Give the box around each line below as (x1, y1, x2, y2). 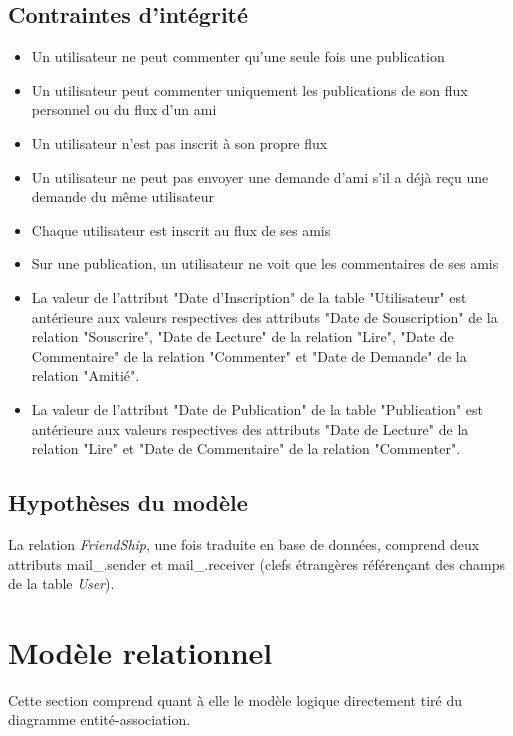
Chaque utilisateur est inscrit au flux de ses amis (31, 219, 331, 240)
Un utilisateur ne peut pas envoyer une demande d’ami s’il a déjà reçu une (31, 166, 489, 187)
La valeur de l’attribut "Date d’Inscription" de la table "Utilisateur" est (31, 286, 467, 307)
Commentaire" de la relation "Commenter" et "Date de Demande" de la (31, 345, 467, 366)
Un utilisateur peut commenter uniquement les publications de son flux (31, 79, 468, 100)
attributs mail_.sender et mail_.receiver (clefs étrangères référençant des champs (8, 553, 505, 574)
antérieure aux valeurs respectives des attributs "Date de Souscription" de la (31, 306, 498, 327)
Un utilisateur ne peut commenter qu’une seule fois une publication (31, 46, 445, 67)
